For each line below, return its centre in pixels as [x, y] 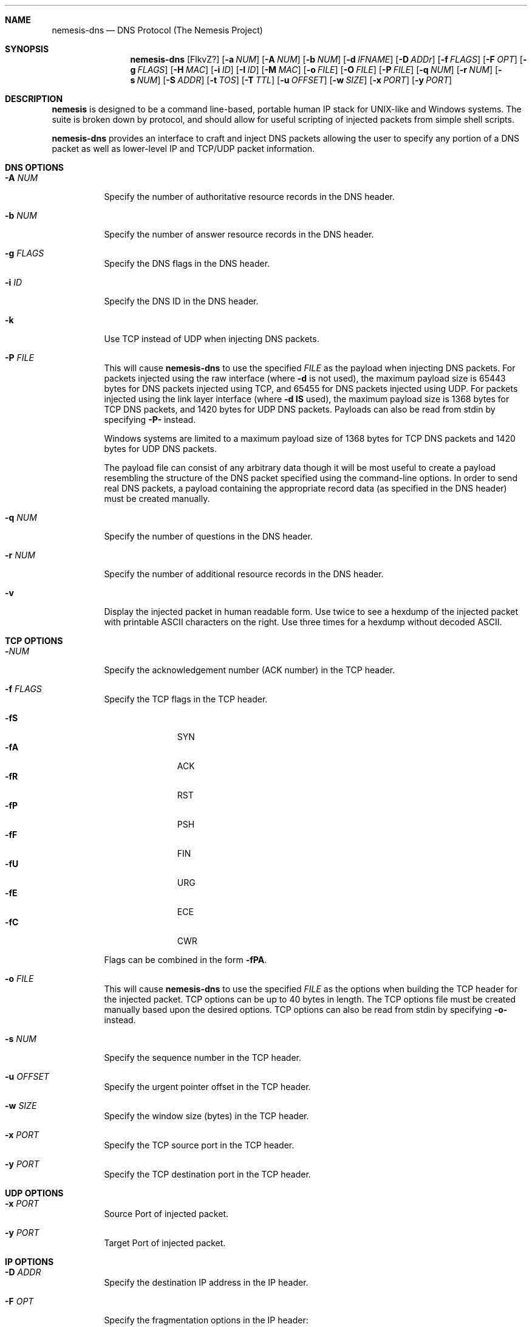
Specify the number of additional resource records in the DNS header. [244, 574]
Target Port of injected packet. [165, 1243]
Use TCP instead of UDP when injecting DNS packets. [212, 339]
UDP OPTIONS [34, 1193]
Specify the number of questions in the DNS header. [208, 536]
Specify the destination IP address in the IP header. [206, 1282]
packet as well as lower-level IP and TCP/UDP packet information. [183, 149]
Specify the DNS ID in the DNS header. [181, 301]
